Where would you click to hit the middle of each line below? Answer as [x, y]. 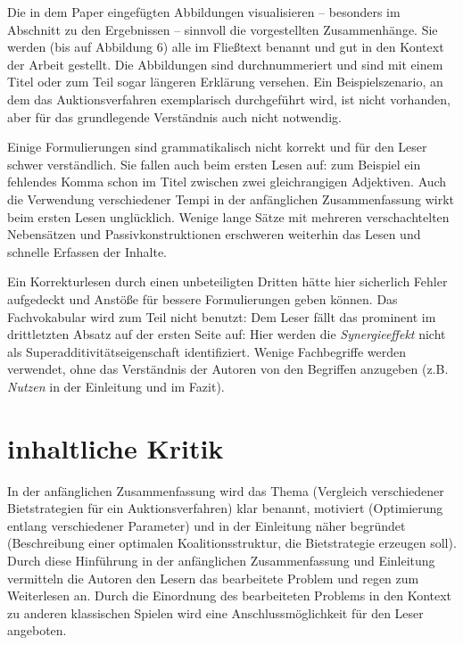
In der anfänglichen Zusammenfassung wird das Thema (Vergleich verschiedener [226, 490]
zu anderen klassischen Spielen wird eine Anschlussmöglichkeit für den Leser [215, 612]
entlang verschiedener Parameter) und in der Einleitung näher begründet [207, 525]
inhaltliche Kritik [116, 447]
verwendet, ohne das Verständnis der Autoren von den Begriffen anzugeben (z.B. [228, 369]
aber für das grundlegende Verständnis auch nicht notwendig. [174, 116]
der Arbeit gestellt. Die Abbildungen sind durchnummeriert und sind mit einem [225, 64]
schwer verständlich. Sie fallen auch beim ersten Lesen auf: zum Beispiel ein [214, 164]
